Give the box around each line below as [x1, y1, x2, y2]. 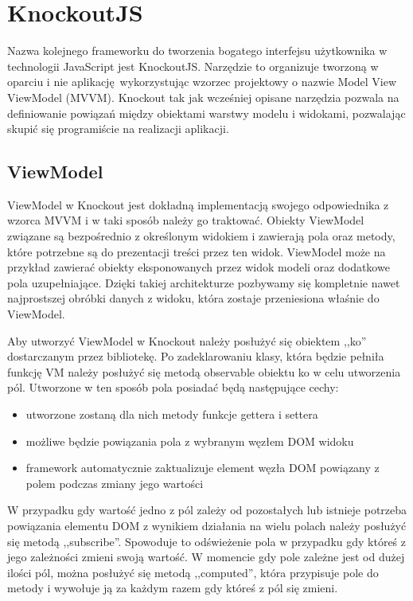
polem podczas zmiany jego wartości [25, 474, 204, 491]
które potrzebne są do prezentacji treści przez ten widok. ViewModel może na [7, 243, 386, 260]
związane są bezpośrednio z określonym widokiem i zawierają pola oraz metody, [7, 228, 395, 244]
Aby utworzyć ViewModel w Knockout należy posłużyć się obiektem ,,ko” [7, 332, 367, 349]
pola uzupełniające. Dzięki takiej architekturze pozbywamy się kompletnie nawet [7, 274, 400, 291]
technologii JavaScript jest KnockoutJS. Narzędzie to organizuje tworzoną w [7, 57, 379, 74]
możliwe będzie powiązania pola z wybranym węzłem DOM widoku [25, 432, 354, 449]
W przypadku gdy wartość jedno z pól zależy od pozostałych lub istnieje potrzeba [7, 501, 407, 518]
